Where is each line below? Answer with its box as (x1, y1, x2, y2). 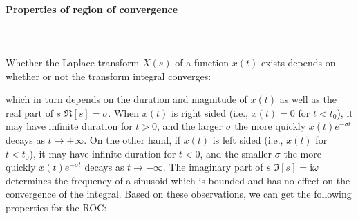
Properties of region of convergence (6, 1, 178, 16)
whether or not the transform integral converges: (6, 68, 211, 83)
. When (108, 105, 140, 120)
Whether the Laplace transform (6, 55, 140, 69)
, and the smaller (200, 146, 272, 160)
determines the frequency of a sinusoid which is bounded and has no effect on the (6, 173, 350, 187)
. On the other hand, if (84, 132, 180, 146)
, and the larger (157, 119, 223, 133)
